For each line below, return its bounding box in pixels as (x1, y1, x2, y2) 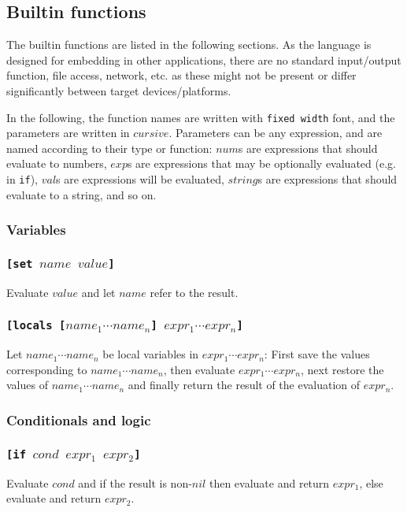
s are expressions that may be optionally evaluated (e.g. (127, 155, 396, 172)
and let (81, 284, 116, 300)
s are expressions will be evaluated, (56, 171, 224, 187)
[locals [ (6, 319, 66, 332)
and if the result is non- (78, 474, 192, 491)
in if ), (6, 171, 39, 187)
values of (6, 377, 48, 393)
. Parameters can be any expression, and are (168, 124, 383, 141)
